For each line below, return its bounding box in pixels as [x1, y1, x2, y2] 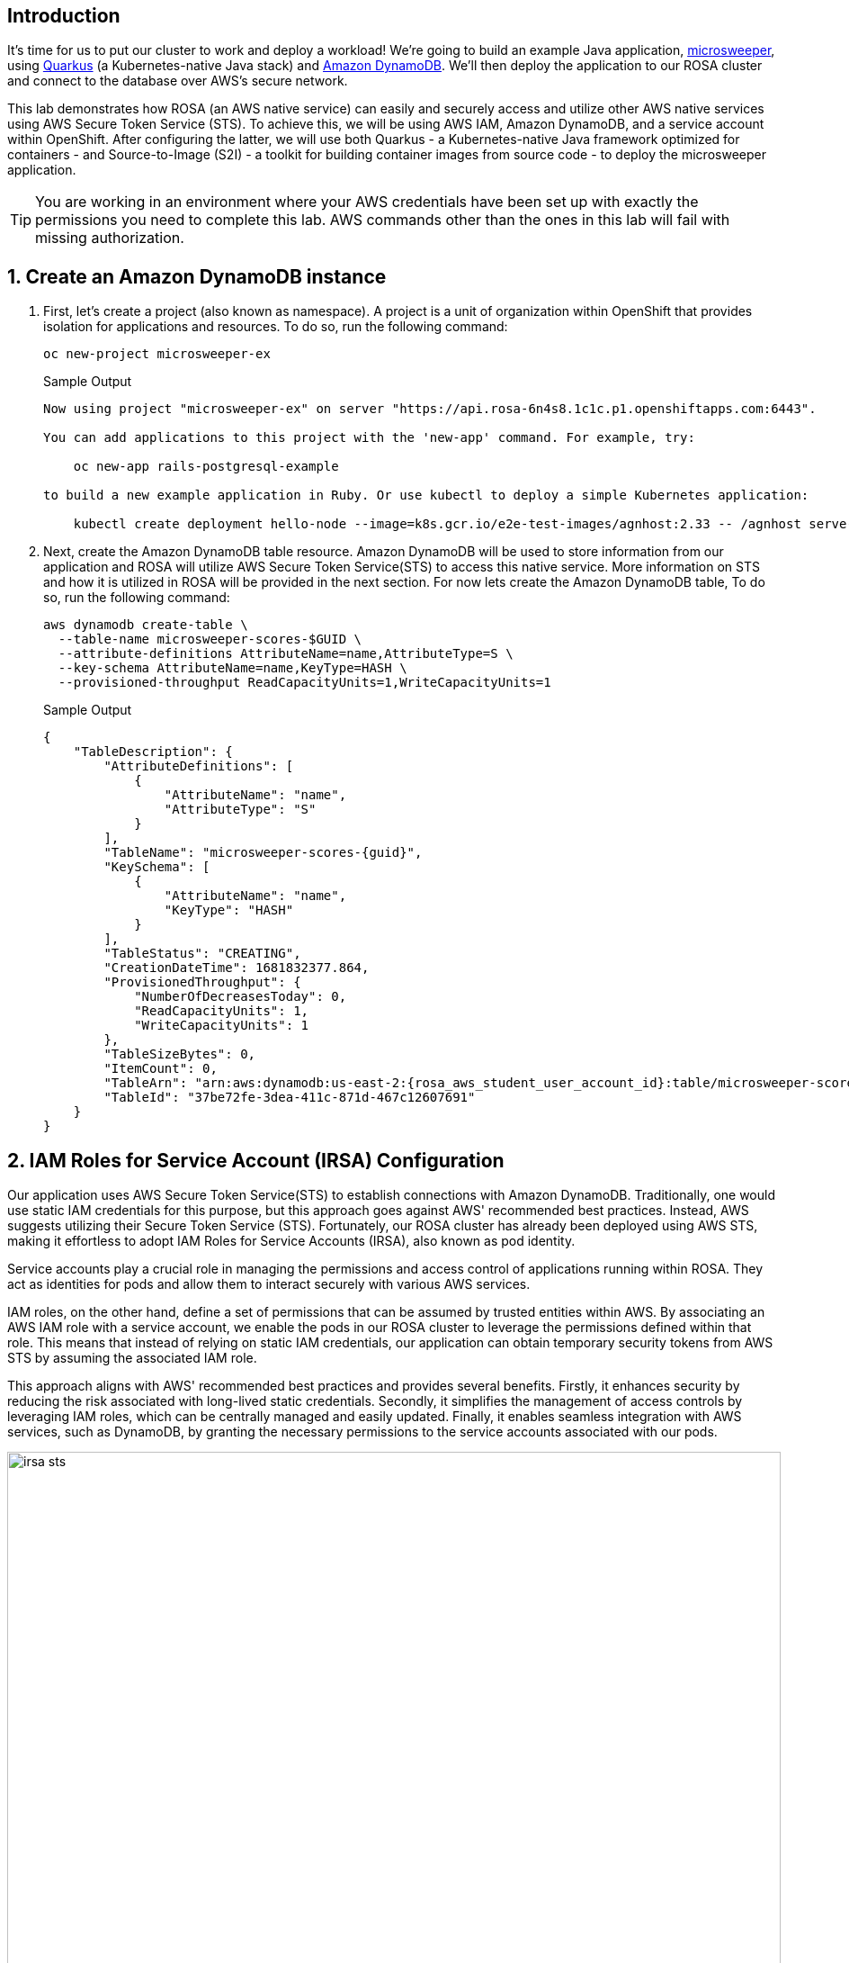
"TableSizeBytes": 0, [103, 1047, 256, 1062]
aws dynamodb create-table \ [43, 617, 248, 633]
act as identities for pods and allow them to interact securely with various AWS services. [7, 1276, 531, 1292]
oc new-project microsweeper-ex [43, 347, 271, 362]
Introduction [7, 5, 121, 27]
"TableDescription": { [73, 744, 233, 760]
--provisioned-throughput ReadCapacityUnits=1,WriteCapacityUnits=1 [58, 675, 551, 690]
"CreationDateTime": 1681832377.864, [103, 960, 370, 976]
